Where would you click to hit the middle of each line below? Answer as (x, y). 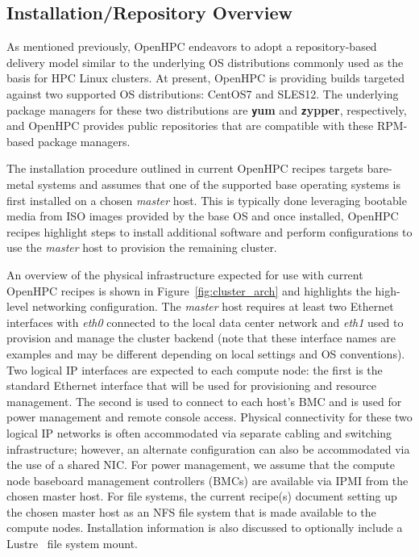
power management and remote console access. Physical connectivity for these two (209, 417)
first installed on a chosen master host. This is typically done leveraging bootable (207, 200)
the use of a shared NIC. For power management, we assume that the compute (201, 465)
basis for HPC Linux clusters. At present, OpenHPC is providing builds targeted (206, 78)
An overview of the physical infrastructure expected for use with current (185, 274)
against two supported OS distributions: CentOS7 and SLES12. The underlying (203, 93)
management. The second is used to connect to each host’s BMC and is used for (204, 401)
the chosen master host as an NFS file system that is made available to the (191, 511)
